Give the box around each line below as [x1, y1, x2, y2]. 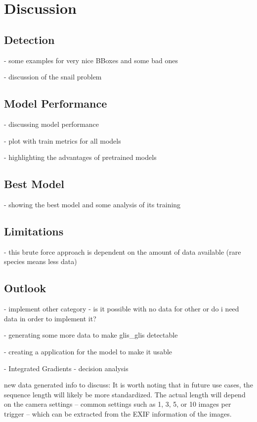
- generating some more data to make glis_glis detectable [4, 330, 178, 340]
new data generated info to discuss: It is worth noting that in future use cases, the [4, 380, 253, 390]
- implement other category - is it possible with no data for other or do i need [4, 304, 239, 314]
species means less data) [4, 256, 77, 267]
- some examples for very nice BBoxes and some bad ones [4, 55, 178, 65]
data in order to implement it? [4, 313, 96, 323]
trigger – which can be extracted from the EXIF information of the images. [4, 408, 232, 419]
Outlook [4, 280, 46, 296]
